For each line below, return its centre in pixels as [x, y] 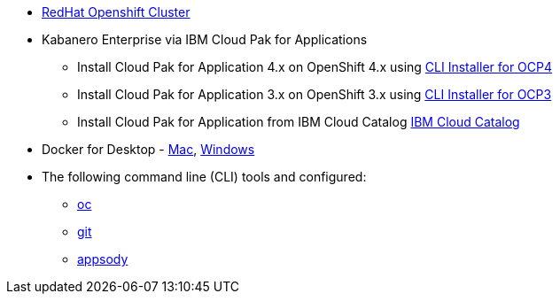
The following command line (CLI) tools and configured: [204, 177]
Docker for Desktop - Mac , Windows [148, 149]
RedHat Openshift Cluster [116, 12]
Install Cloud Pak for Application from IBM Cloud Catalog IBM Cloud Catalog [299, 122]
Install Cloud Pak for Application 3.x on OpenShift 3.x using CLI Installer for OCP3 [315, 94]
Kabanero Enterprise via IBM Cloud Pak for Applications [205, 39]
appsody [103, 259]
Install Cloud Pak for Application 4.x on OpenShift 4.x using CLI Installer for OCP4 [315, 67]
